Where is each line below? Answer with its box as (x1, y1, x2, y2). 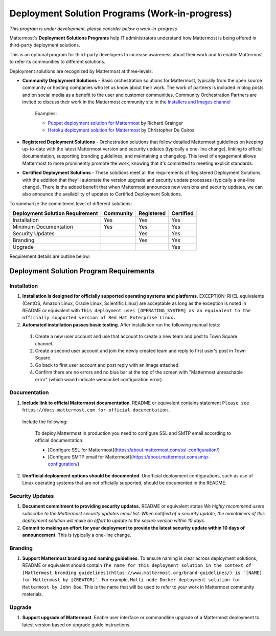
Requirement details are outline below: (9, 253, 90, 259)
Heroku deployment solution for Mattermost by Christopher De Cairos (48, 127, 195, 133)
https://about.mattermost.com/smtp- (132, 454, 211, 460)
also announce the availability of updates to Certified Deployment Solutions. (22, 191, 182, 197)
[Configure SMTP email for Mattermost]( (48, 454, 133, 460)
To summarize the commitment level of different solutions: (9, 200, 132, 207)
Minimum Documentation (12, 223, 74, 230)
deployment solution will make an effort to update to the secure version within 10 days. (22, 517, 205, 524)
